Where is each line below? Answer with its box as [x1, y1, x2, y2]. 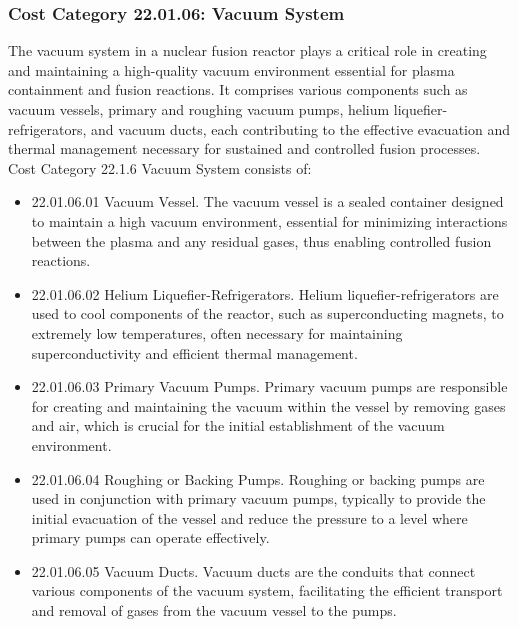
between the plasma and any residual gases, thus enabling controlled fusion [31, 230, 492, 251]
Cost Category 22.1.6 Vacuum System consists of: [8, 157, 312, 178]
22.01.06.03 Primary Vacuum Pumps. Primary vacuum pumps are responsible [31, 376, 508, 397]
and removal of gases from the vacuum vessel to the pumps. [31, 600, 397, 621]
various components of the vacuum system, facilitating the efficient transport [31, 580, 503, 601]
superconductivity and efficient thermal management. [31, 342, 358, 363]
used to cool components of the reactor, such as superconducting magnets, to [31, 303, 504, 324]
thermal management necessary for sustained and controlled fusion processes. [8, 138, 481, 159]
